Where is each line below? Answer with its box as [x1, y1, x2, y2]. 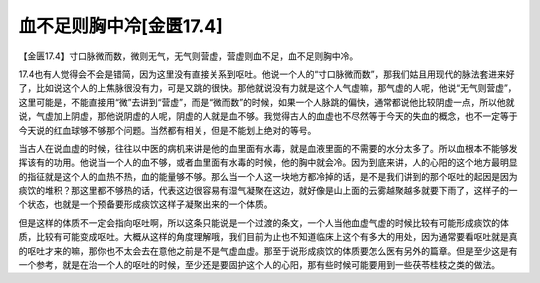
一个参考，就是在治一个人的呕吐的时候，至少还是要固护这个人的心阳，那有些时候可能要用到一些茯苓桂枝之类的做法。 [18, 259, 500, 271]
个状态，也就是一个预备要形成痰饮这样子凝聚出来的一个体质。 [18, 198, 273, 210]
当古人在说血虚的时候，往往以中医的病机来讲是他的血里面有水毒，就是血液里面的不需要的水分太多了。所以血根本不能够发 [18, 142, 518, 154]
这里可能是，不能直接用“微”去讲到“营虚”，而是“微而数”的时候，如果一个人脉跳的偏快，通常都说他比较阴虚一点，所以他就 [18, 96, 515, 108]
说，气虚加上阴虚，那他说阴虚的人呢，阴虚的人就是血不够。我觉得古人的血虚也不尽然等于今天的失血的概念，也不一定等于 [18, 110, 518, 122]
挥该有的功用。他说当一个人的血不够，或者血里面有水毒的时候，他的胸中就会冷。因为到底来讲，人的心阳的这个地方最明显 [18, 156, 518, 169]
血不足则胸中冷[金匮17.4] [18, 15, 224, 37]
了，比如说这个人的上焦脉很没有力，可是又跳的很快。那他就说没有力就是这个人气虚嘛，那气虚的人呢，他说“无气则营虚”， [18, 82, 517, 94]
